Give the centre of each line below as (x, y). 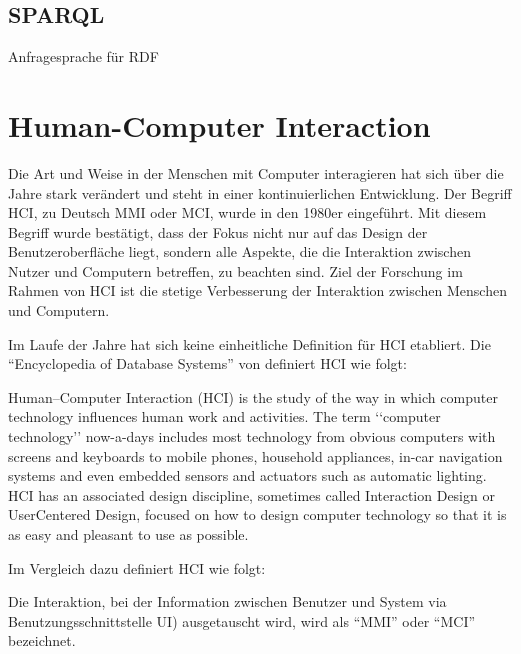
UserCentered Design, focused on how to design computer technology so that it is (257, 514)
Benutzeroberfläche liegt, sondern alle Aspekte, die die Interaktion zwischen (239, 251)
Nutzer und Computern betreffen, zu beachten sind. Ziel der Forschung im (235, 270)
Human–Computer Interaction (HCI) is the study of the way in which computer (253, 396)
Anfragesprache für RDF (83, 56)
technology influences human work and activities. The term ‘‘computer (224, 416)
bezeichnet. (42, 640)
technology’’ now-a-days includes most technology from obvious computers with (252, 436)
